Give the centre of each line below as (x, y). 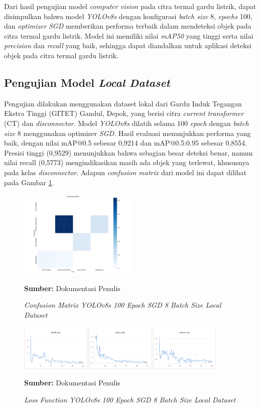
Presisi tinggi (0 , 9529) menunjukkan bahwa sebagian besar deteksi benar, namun (128, 152)
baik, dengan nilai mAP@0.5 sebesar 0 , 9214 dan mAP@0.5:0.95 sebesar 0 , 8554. (126, 143)
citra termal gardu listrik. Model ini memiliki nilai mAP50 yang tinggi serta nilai (129, 35)
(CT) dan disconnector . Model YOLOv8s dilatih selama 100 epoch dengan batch (126, 123)
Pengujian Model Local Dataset (87, 82)
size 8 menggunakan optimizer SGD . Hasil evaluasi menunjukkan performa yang (127, 133)
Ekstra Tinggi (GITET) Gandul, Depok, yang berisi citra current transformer (124, 113)
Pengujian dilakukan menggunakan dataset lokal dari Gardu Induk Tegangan (123, 103)
